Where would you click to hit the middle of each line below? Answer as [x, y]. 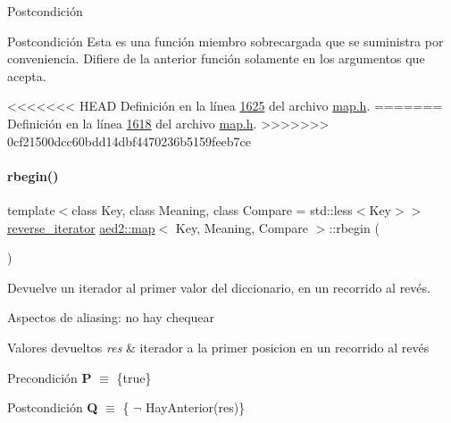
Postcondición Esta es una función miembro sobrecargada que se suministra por [225, 41]
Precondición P [50, 377]
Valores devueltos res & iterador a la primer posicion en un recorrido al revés [218, 347]
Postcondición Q [53, 407]
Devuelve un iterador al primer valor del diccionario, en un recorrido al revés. [219, 287]
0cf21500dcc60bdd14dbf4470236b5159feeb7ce [129, 141]
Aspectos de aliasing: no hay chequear [111, 317]
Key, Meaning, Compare [242, 227]
